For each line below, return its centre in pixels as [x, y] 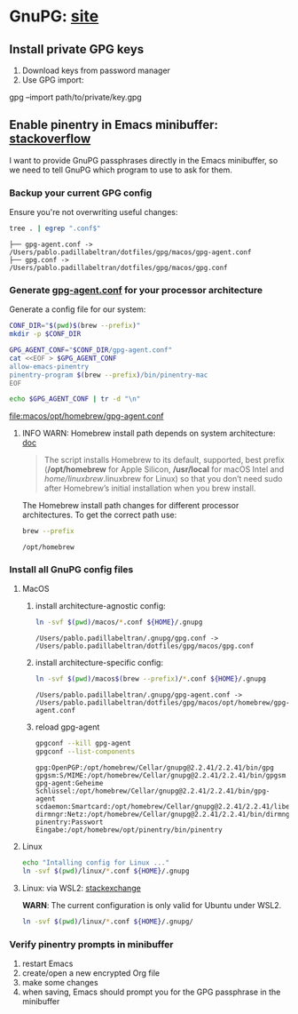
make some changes [60, 982]
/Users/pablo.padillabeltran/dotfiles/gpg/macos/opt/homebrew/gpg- [162, 703]
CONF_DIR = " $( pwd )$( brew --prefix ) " [75, 326]
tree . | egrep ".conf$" [55, 228]
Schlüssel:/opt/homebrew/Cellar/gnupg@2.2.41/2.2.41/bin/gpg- [153, 791]
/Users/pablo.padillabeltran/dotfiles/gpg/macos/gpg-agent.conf [130, 252]
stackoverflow [50, 139]
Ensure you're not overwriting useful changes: [94, 212]
